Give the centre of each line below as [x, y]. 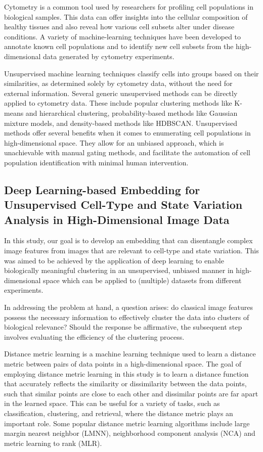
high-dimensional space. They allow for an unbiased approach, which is [114, 142]
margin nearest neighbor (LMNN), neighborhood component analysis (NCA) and [130, 433]
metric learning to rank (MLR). [53, 443]
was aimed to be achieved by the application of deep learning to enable [114, 260]
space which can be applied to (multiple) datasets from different [142, 280]
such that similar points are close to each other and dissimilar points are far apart [131, 393]
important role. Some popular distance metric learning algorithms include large [127, 423]
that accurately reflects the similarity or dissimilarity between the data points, [125, 383]
